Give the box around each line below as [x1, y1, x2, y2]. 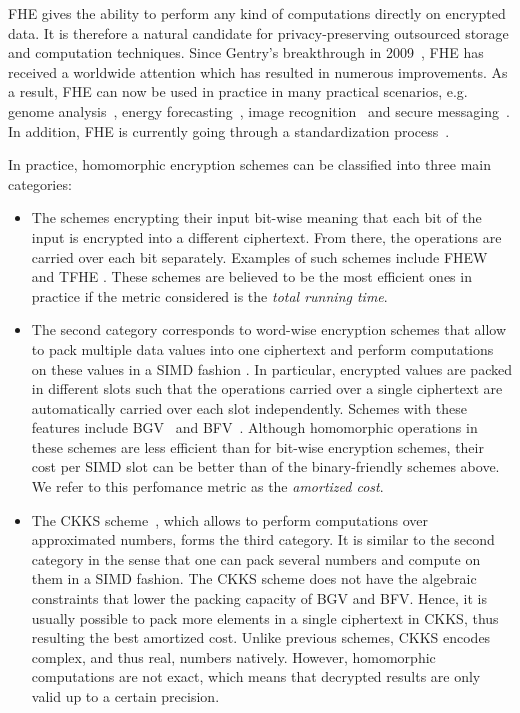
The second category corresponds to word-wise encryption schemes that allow [31, 319, 507, 340]
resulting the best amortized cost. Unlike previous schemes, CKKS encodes [31, 627, 491, 648]
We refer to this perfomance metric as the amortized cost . [31, 476, 384, 497]
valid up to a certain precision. [31, 686, 220, 706]
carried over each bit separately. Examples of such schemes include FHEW [31, 246, 488, 267]
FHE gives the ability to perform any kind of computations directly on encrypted [8, 3, 506, 23]
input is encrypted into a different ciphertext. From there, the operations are [31, 226, 502, 247]
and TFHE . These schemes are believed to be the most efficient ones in [31, 266, 472, 287]
